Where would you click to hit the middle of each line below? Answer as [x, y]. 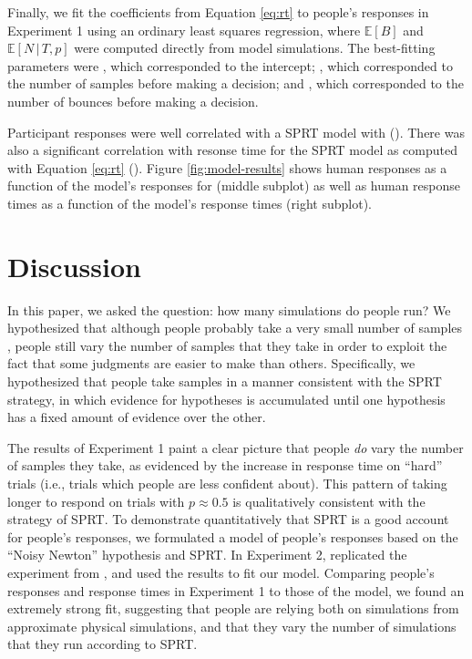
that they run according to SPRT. [103, 644]
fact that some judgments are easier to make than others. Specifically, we [211, 363]
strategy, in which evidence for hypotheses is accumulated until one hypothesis [226, 399]
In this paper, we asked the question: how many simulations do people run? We [229, 309]
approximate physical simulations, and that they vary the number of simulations [232, 626]
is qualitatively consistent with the [329, 501]
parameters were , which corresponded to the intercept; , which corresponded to [230, 65]
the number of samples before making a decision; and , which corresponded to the [236, 83]
